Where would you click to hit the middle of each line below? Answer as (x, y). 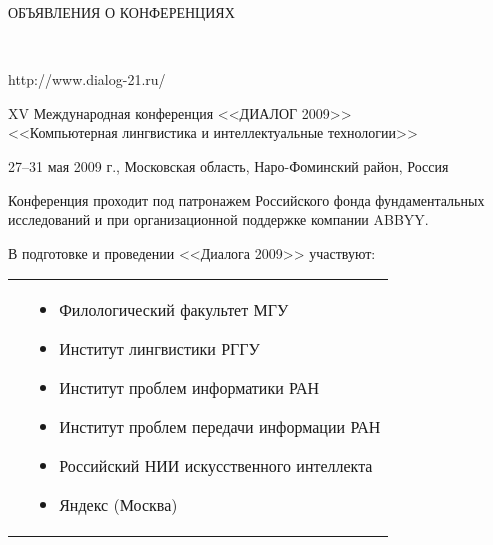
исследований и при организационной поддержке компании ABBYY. (218, 219)
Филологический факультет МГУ (174, 310)
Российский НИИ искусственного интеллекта (216, 466)
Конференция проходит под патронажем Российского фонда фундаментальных (246, 199)
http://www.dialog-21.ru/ (87, 79)
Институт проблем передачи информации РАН (220, 427)
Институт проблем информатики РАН (189, 388)
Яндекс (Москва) (118, 505)
